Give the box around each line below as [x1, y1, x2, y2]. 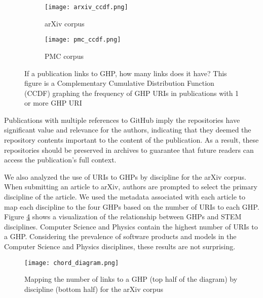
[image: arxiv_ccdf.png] [45, 4, 128, 11]
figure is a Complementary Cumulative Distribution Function [24, 78, 214, 88]
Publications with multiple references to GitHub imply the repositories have [4, 114, 240, 125]
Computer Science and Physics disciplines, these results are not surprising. [4, 241, 236, 251]
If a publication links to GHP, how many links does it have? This [24, 68, 227, 78]
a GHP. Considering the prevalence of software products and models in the [4, 231, 237, 242]
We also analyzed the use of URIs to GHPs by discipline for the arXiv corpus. [4, 171, 246, 182]
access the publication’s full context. [4, 154, 117, 165]
